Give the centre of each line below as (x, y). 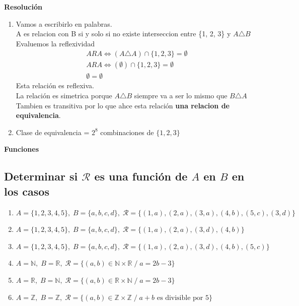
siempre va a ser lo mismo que (181, 96)
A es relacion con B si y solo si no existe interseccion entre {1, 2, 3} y (123, 34)
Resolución (23, 7)
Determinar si (41, 176)
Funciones (22, 149)
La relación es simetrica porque (64, 96)
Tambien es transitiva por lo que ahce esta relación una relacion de (123, 105)
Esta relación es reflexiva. (55, 85)
